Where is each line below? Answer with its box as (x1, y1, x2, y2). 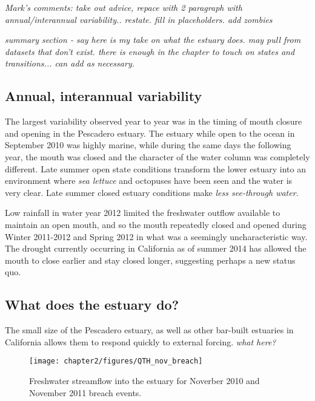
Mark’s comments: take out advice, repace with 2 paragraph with (5, 1, 242, 13)
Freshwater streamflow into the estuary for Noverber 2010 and (29, 374, 260, 386)
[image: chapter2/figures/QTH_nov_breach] (29, 357, 203, 366)
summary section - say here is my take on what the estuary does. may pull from (5, 33, 301, 46)
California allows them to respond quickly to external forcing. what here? (5, 335, 276, 348)
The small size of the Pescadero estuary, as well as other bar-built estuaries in (5, 324, 294, 336)
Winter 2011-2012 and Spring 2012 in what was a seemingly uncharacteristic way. (5, 230, 308, 243)
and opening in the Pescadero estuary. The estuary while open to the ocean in (5, 126, 295, 139)
